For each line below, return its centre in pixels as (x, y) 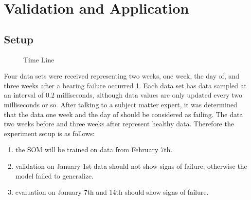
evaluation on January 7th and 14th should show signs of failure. (112, 192)
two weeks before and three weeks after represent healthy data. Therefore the (119, 124)
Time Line (39, 59)
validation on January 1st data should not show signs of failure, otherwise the (131, 166)
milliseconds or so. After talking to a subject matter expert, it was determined (121, 104)
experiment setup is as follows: (49, 133)
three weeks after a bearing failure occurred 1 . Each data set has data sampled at (125, 85)
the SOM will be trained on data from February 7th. (94, 150)
